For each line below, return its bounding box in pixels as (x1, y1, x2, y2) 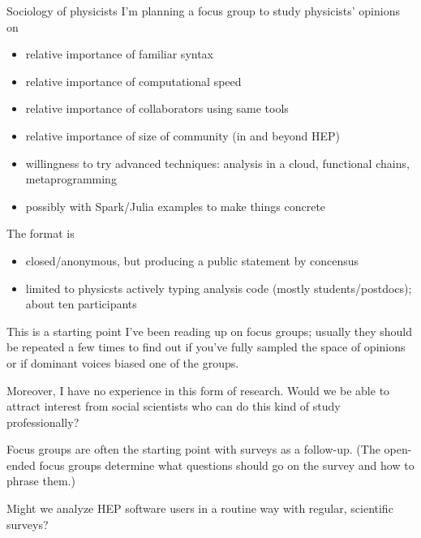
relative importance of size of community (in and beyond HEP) (25, 127, 340, 144)
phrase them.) (6, 472, 75, 489)
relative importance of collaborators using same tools (25, 100, 289, 117)
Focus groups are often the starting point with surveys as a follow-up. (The (6, 441, 380, 458)
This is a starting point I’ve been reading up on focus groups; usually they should (6, 322, 413, 339)
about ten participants (25, 295, 137, 312)
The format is (6, 225, 75, 242)
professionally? (6, 413, 79, 430)
